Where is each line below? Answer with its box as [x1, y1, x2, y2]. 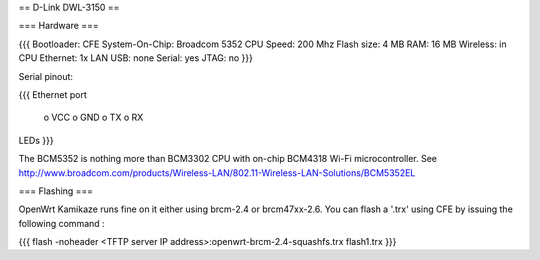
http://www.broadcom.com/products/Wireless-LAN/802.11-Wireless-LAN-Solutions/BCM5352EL [18, 166, 416, 179]
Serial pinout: [18, 70, 74, 82]
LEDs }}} [18, 134, 54, 146]
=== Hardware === [18, 20, 99, 32]
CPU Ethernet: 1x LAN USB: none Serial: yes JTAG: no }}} [18, 52, 254, 64]
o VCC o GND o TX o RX [43, 111, 144, 124]
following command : [18, 217, 105, 229]
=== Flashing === [18, 185, 94, 197]
